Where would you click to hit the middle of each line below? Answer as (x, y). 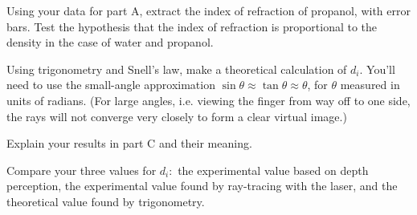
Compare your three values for (82, 170)
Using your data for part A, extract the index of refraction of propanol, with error (208, 10)
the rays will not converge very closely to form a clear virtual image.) (177, 116)
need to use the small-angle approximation (111, 85)
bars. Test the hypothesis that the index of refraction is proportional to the (192, 26)
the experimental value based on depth (273, 170)
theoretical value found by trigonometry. (106, 201)
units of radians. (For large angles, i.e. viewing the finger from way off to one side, (208, 100)
